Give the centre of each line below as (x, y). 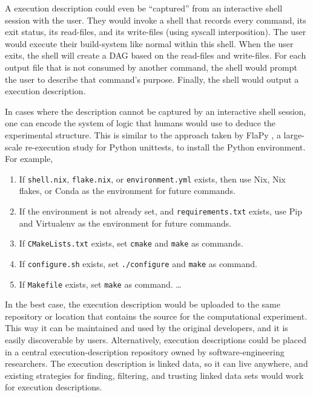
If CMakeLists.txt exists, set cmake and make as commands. (131, 243)
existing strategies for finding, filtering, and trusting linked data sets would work (154, 375)
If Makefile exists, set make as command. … (100, 284)
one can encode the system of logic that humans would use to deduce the (140, 123)
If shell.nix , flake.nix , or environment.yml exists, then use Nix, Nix (152, 179)
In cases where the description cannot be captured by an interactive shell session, (156, 111)
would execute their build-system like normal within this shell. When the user (149, 43)
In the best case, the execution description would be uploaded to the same (143, 304)
